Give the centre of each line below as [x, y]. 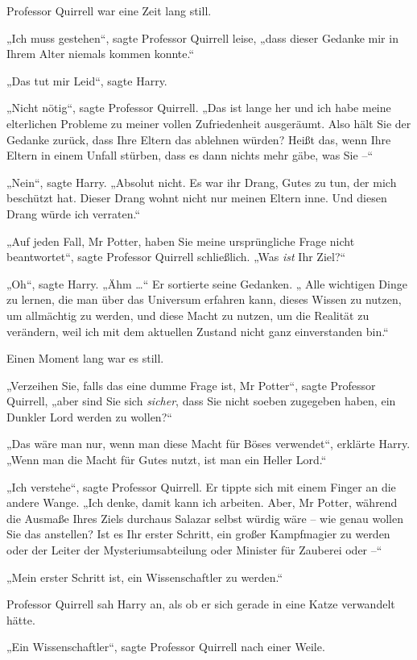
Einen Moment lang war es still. [85, 358]
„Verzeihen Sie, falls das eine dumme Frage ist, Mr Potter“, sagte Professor [191, 385]
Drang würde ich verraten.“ [74, 213]
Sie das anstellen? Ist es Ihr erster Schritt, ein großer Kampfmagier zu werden [198, 534]
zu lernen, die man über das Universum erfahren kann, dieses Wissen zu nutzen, [204, 299]
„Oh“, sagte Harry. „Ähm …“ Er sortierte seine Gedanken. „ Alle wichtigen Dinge [207, 283]
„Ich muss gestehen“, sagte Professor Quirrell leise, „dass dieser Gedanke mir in [202, 37]
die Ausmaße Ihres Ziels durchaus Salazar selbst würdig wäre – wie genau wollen [205, 518]
